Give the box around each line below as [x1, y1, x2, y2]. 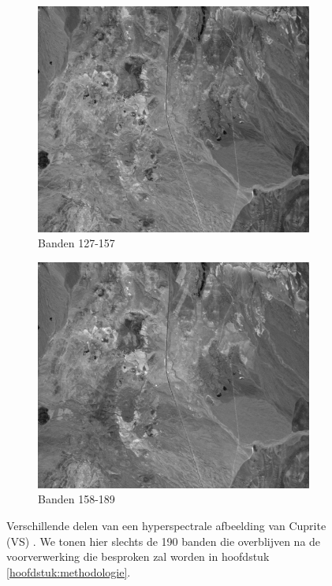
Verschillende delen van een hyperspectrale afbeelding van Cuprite [6, 517, 326, 534]
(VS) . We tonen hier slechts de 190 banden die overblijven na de [6, 532, 321, 549]
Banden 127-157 [38, 235, 115, 251]
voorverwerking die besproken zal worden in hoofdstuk [6, 548, 270, 565]
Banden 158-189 [38, 491, 115, 507]
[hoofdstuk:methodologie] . [6, 563, 131, 580]
